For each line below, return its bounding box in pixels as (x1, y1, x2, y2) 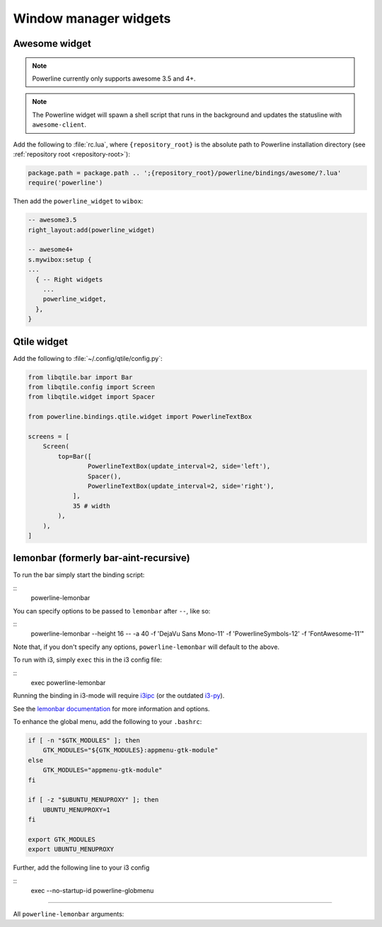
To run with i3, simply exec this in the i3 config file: (13, 655, 162, 664)
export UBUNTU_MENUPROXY (28, 846, 115, 853)
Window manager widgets (13, 11, 171, 26)
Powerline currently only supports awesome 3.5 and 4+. (32, 74, 196, 83)
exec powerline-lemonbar (30, 678, 106, 686)
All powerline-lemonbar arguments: (13, 909, 125, 918)
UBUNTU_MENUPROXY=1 (42, 805, 111, 814)
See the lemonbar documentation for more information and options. (13, 704, 210, 713)
